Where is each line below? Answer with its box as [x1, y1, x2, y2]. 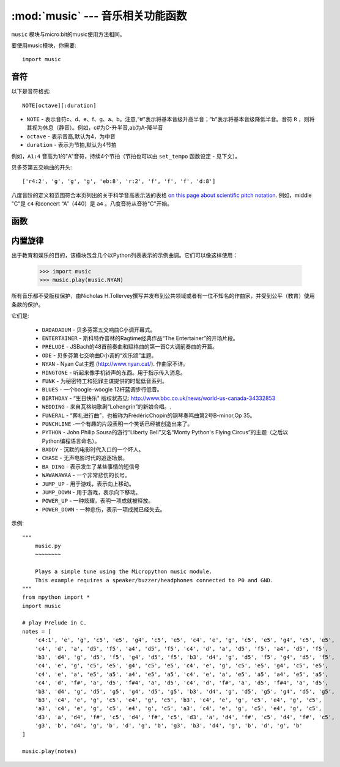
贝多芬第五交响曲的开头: [11, 163, 73, 171]
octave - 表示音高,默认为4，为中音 [26, 132, 116, 140]
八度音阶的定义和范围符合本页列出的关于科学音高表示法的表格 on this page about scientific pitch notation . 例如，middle [11, 191, 312, 199]
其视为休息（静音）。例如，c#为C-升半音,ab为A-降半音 [26, 124, 163, 132]
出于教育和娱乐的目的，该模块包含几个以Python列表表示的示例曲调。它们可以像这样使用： [11, 251, 238, 259]
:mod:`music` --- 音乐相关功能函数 [11, 9, 187, 23]
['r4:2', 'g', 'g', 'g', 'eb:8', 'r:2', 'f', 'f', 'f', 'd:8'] [22, 178, 216, 185]
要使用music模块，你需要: [11, 42, 76, 49]
